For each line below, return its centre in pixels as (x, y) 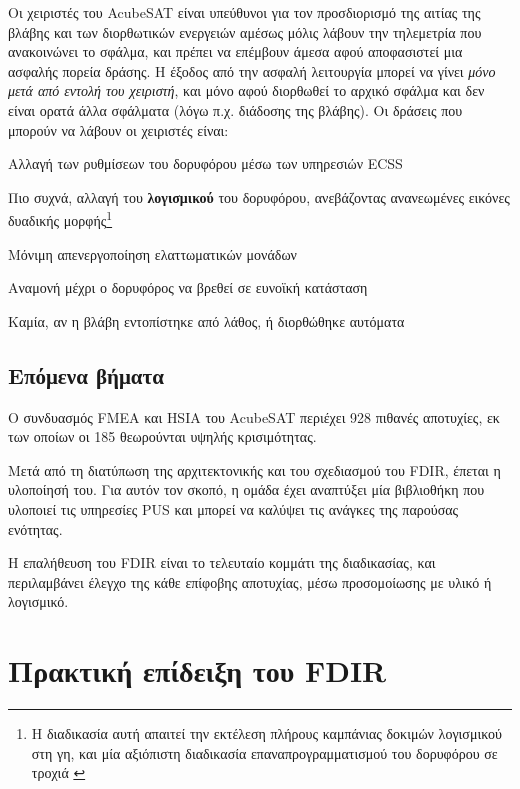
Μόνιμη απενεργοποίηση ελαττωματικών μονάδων (152, 253)
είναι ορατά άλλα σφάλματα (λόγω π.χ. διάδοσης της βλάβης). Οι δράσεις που (235, 109)
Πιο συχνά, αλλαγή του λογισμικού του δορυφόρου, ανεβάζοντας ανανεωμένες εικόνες (259, 196)
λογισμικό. (38, 601)
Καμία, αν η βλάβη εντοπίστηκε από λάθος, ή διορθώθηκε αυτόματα (206, 320)
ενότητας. (35, 528)
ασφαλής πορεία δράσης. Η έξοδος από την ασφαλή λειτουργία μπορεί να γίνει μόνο (252, 70)
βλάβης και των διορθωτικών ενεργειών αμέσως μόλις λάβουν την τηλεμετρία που (245, 31)
